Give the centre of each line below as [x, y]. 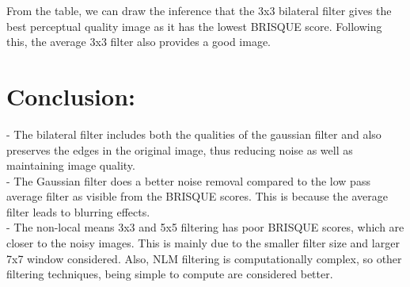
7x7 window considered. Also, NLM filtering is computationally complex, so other [204, 258]
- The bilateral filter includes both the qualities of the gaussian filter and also [194, 134]
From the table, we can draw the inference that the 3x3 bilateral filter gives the [199, 10]
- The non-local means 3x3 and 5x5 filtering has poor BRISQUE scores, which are [205, 227]
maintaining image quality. [71, 165]
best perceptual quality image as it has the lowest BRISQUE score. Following [194, 26]
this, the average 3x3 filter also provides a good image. [139, 42]
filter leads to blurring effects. [78, 211]
